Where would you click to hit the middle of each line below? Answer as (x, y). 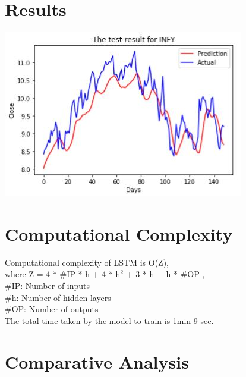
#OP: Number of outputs (52, 309)
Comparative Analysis (97, 361)
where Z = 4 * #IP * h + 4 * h (63, 274)
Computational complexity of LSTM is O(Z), (87, 262)
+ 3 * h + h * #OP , (165, 274)
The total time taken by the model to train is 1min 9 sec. (109, 320)
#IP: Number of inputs (48, 286)
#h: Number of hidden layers (58, 297)
